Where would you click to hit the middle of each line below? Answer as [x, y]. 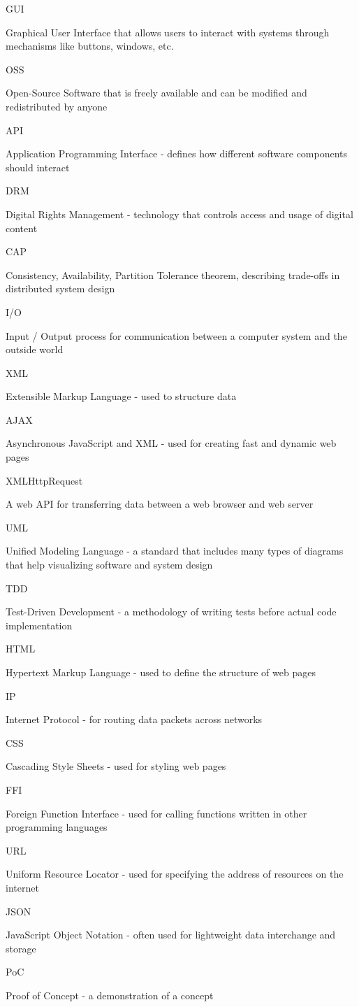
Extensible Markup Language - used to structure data [121, 396]
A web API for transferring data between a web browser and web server [160, 504]
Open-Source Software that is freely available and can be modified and [156, 93]
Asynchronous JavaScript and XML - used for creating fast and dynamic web [171, 443]
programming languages [57, 827]
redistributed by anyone [57, 106]
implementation [39, 625]
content [22, 228]
